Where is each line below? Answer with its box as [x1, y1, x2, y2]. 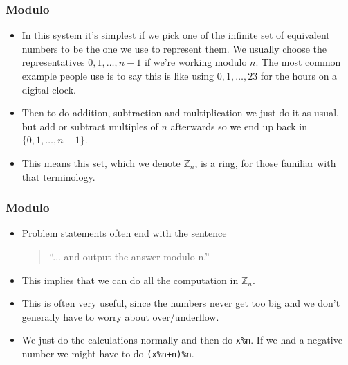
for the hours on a [260, 69, 338, 82]
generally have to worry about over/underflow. [21, 309, 219, 323]
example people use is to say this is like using [21, 69, 214, 82]
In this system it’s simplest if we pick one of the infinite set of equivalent [21, 28, 330, 42]
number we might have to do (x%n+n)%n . [21, 346, 194, 360]
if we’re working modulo [144, 55, 247, 69]
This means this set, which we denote [21, 155, 181, 170]
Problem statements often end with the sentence [21, 226, 227, 240]
